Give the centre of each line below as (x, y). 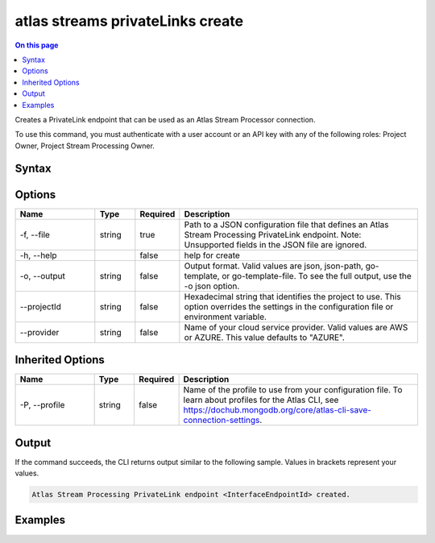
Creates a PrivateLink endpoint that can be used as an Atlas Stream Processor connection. (165, 119)
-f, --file (35, 234)
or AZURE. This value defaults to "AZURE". (265, 337)
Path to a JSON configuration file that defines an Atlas (287, 224)
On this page (37, 45)
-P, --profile (42, 405)
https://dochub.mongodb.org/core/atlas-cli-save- (278, 410)
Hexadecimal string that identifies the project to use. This (293, 296)
